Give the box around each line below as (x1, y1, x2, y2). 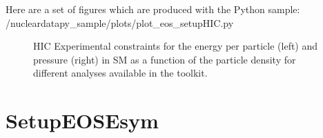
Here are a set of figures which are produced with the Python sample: (6, 2, 300, 16)
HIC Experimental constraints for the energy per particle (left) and (33, 39, 318, 53)
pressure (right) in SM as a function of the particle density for (33, 52, 296, 66)
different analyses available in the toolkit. (33, 66, 208, 80)
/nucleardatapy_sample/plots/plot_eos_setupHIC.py (6, 15, 234, 30)
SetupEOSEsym (6, 106, 159, 135)
